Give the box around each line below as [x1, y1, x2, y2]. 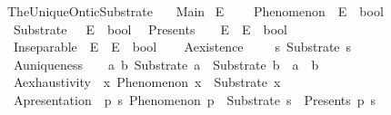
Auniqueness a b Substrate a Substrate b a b [13, 54, 319, 73]
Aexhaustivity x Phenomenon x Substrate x [13, 72, 281, 91]
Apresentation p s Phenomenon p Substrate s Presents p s [13, 90, 376, 109]
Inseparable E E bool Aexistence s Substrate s [13, 37, 352, 56]
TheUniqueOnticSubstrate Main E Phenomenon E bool [6, 2, 384, 20]
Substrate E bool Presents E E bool [13, 19, 287, 38]
